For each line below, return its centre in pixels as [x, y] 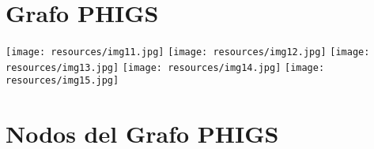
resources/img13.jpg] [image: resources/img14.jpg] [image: [165, 67]
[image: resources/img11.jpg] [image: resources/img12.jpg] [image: [188, 52]
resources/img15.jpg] [62, 81]
